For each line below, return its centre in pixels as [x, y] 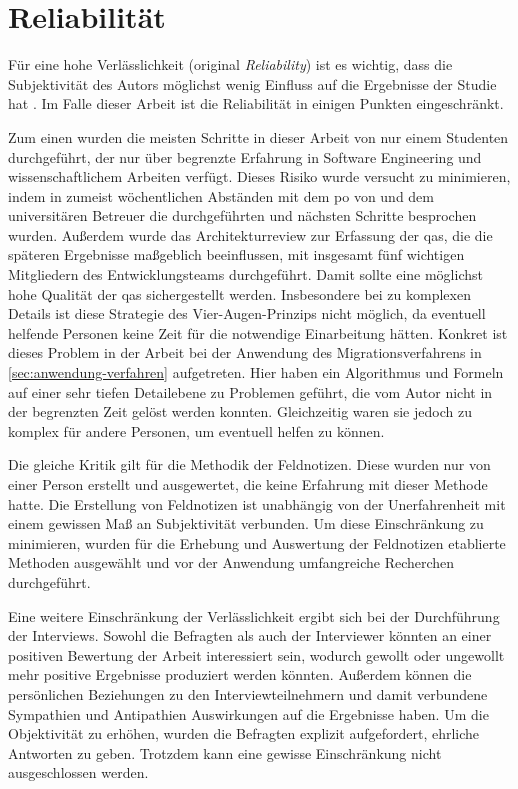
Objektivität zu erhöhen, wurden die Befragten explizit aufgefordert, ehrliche [244, 733]
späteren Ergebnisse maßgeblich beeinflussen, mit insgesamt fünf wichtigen [236, 254]
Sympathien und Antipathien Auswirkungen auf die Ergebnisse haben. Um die [248, 713]
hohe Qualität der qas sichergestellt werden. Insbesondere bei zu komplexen [239, 293]
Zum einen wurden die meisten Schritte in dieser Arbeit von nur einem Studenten [258, 136]
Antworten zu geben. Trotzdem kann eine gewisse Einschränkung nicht [225, 752]
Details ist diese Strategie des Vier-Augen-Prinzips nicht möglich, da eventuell [247, 313]
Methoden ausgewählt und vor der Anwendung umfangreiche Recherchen [231, 562]
